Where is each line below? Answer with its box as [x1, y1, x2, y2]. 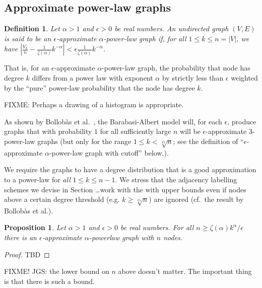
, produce [227, 116, 256, 126]
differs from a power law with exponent [32, 72, 153, 83]
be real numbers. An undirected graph [114, 23, 229, 34]
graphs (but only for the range [37, 135, 132, 146]
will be [180, 126, 201, 136]
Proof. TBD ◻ [4, 249, 50, 259]
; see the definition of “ [173, 135, 244, 146]
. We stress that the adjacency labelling [115, 174, 237, 184]
